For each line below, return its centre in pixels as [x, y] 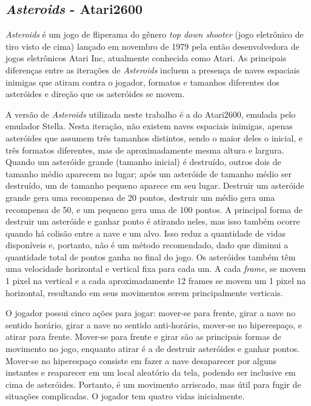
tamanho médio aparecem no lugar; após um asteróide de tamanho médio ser [149, 173]
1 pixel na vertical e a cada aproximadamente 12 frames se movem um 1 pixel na [156, 281]
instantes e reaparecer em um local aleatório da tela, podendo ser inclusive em [151, 372]
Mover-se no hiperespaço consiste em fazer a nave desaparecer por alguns [141, 360]
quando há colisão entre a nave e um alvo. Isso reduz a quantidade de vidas [145, 233]
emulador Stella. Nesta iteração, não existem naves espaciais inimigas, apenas [149, 126]
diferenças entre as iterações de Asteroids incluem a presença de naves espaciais [153, 69]
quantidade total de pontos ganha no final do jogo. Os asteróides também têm [151, 256]
